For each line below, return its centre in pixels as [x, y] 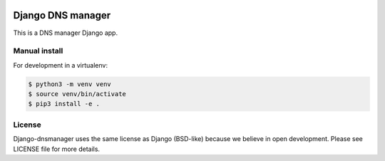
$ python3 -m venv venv [70, 84]
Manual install [38, 51]
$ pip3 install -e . [64, 104]
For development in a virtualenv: [61, 65]
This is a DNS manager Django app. [65, 33]
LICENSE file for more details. [56, 149]
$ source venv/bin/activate [77, 94]
